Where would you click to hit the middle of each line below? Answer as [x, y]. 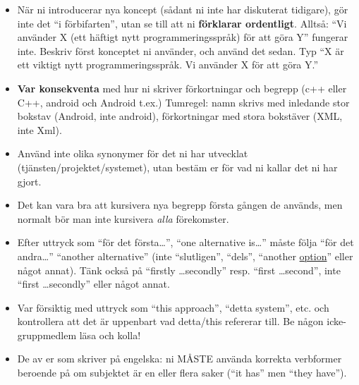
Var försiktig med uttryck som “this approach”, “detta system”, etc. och [173, 307]
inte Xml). [39, 129]
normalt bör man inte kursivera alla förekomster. [123, 218]
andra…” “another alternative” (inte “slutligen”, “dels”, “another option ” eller [185, 256]
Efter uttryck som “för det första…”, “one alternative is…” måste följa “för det [185, 242]
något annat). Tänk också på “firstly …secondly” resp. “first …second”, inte [179, 270]
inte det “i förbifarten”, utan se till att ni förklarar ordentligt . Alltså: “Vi [182, 23]
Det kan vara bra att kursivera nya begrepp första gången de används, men [180, 205]
